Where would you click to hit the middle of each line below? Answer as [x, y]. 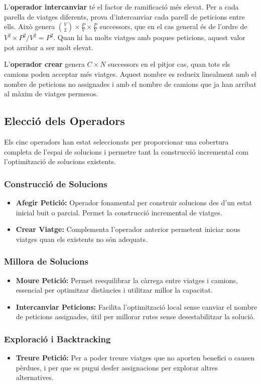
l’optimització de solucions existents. [60, 161]
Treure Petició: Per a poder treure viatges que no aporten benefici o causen [135, 358]
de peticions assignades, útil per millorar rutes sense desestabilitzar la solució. [135, 316]
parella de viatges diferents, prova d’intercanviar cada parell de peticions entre [124, 16]
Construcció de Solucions [56, 183]
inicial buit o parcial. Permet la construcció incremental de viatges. [119, 212]
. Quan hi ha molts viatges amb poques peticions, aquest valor [149, 37]
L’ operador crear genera [44, 64]
